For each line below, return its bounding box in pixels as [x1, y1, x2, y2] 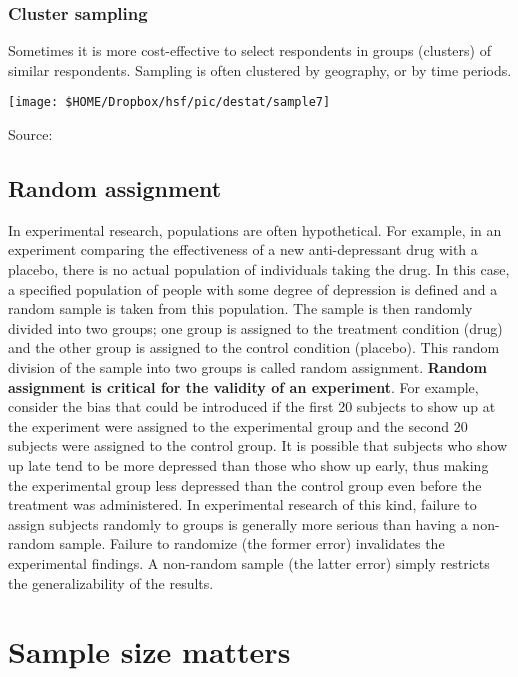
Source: [8, 124, 53, 145]
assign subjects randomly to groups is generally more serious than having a [8, 513, 468, 534]
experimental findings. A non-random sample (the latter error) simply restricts [8, 552, 490, 573]
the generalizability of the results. [8, 572, 214, 593]
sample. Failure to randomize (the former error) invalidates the [59, 533, 445, 554]
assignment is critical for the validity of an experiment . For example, [8, 376, 479, 397]
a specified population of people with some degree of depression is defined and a [8, 278, 498, 299]
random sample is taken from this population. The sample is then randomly [8, 298, 473, 319]
